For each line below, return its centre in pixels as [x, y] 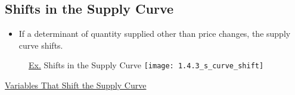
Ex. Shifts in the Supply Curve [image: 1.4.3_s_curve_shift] [146, 65]
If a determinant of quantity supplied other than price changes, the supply [155, 34]
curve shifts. [41, 45]
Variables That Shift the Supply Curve [76, 85]
